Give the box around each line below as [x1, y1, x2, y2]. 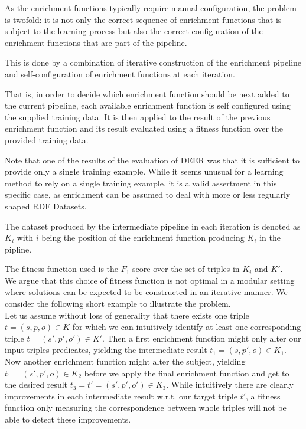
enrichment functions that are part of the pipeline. [5, 36, 187, 48]
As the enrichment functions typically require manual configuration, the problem [5, 2, 297, 14]
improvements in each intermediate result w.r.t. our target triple [5, 389, 237, 402]
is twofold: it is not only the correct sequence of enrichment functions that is [5, 13, 282, 25]
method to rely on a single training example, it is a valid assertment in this [5, 176, 277, 189]
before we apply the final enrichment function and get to [84, 366, 289, 379]
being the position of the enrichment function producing [41, 231, 245, 244]
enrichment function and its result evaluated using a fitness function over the [5, 122, 284, 135]
